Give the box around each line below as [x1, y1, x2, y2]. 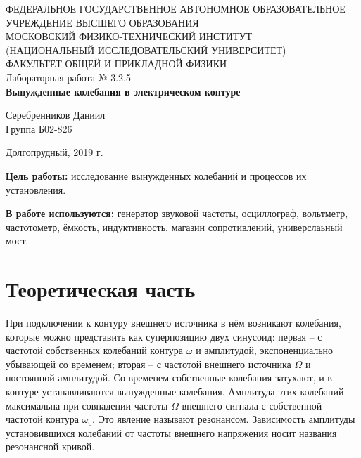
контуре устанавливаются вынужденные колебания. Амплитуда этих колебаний [6, 384, 344, 398]
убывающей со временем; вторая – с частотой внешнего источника [6, 356, 291, 371]
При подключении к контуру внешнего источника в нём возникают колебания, [6, 315, 341, 330]
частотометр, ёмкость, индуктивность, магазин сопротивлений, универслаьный [6, 219, 343, 234]
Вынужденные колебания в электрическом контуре [6, 84, 241, 98]
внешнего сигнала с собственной [182, 398, 322, 412]
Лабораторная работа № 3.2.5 [6, 70, 132, 84]
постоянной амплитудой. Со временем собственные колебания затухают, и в [6, 370, 332, 385]
